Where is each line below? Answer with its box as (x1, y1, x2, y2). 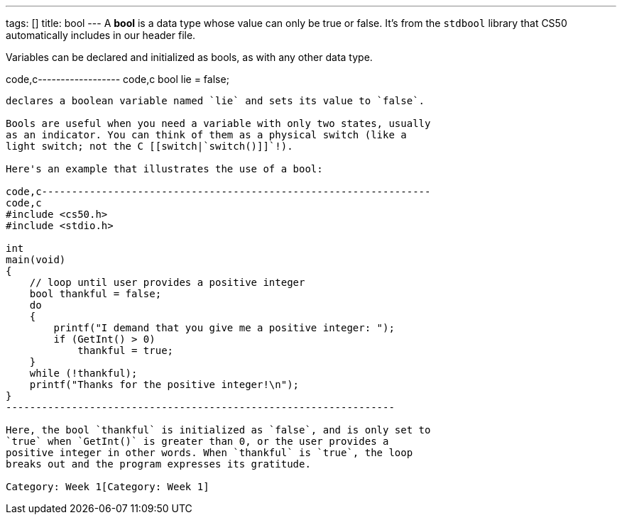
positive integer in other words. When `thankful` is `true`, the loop (6, 447, 413, 458)
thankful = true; (77, 345, 174, 356)
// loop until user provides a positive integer (29, 277, 305, 288)
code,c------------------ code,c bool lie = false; (6, 73, 229, 85)
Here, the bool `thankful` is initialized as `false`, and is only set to (6, 424, 431, 436)
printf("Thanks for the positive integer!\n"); (29, 379, 300, 390)
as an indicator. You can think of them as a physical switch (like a (6, 129, 407, 140)
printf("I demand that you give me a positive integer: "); (53, 322, 395, 333)
